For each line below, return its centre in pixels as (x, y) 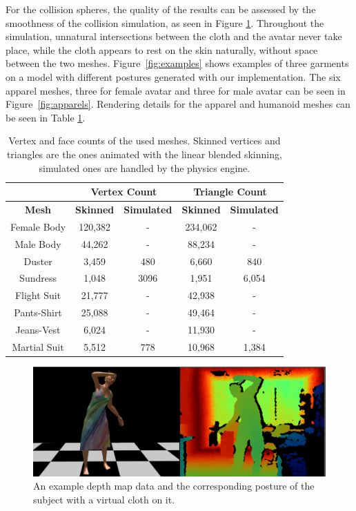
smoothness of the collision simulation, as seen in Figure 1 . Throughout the (165, 22)
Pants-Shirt (38, 312)
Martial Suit (38, 346)
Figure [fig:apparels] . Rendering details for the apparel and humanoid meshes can (178, 104)
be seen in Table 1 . (46, 117)
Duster (38, 261)
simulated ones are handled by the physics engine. (145, 167)
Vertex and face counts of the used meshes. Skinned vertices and (145, 141)
